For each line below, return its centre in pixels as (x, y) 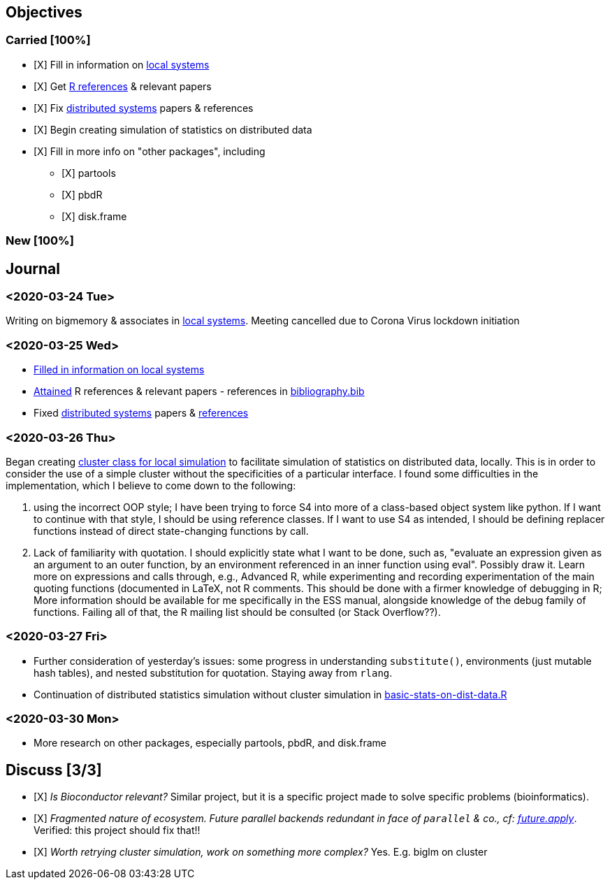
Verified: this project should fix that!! (117, 830)
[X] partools (89, 173)
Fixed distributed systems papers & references (141, 413)
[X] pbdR (82, 194)
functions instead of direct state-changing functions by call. (171, 531)
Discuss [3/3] (54, 770)
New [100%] (40, 241)
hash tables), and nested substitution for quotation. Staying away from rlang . (213, 672)
